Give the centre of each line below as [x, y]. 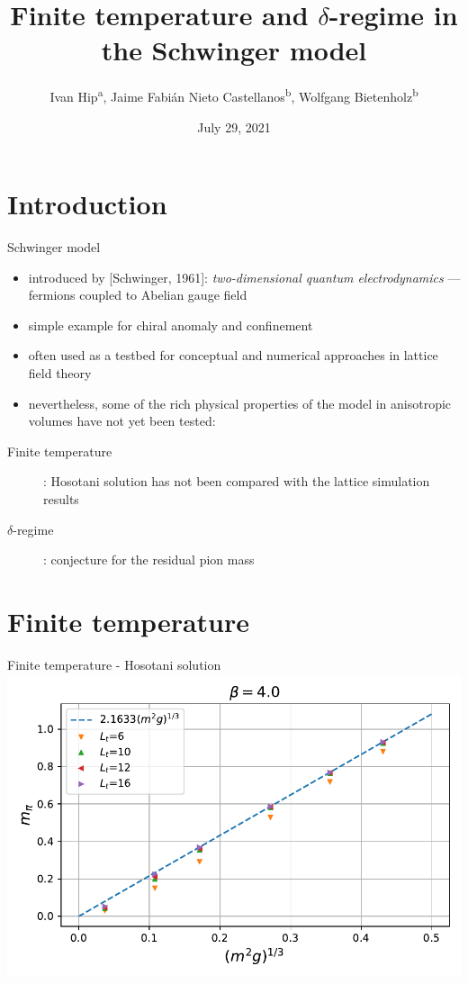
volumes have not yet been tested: [122, 421]
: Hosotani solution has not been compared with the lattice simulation [237, 481]
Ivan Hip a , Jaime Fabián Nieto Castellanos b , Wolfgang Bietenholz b [234, 95]
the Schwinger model [234, 50]
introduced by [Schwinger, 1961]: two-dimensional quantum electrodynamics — [244, 277]
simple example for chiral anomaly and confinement [171, 325]
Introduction [87, 204]
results [61, 499]
